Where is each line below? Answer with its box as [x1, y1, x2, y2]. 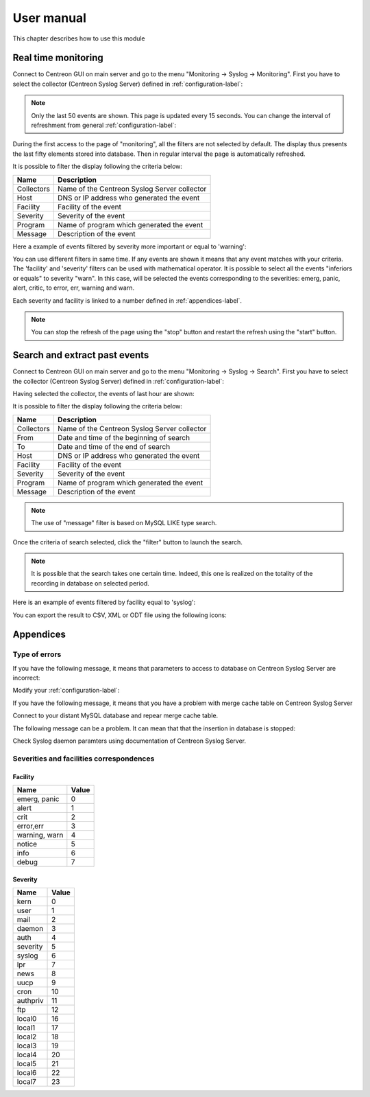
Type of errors [12, 649, 62, 659]
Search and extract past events [12, 349, 149, 361]
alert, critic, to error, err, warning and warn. [12, 284, 135, 292]
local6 [16, 1067, 37, 1077]
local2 [16, 1032, 37, 1041]
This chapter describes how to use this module [12, 34, 145, 43]
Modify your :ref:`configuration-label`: [12, 686, 120, 695]
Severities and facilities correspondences [12, 754, 155, 763]
